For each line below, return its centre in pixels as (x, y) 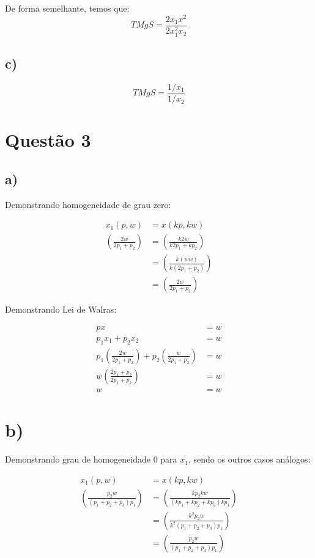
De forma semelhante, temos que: (67, 8)
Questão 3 (48, 140)
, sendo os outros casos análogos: (249, 459)
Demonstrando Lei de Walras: (61, 309)
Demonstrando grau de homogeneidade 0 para (91, 459)
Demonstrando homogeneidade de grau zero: (88, 204)
